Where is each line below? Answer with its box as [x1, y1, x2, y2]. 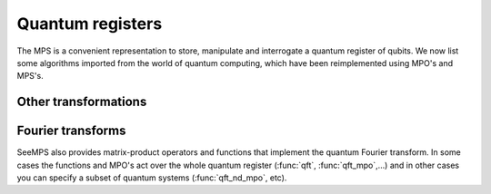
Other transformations [16, 94, 147, 110]
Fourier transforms [16, 123, 126, 139]
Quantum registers [16, 14, 163, 34]
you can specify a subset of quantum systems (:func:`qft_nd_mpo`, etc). [16, 172, 287, 183]
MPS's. [16, 71, 45, 82]
